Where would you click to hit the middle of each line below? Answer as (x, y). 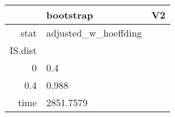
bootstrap (70, 15)
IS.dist (23, 50)
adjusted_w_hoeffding (94, 33)
